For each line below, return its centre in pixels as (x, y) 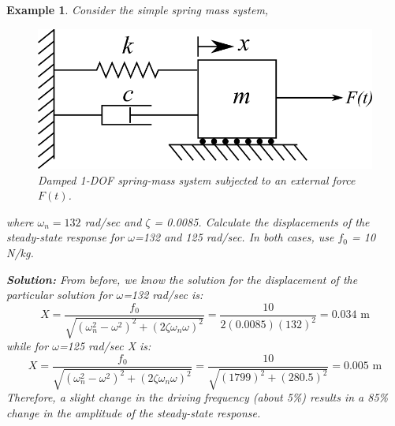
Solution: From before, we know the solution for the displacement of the (182, 279)
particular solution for (60, 295)
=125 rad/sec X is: (105, 346)
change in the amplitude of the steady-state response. (134, 412)
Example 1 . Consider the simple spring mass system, (138, 9)
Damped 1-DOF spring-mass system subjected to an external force (197, 179)
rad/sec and (113, 221)
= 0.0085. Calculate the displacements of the (262, 221)
